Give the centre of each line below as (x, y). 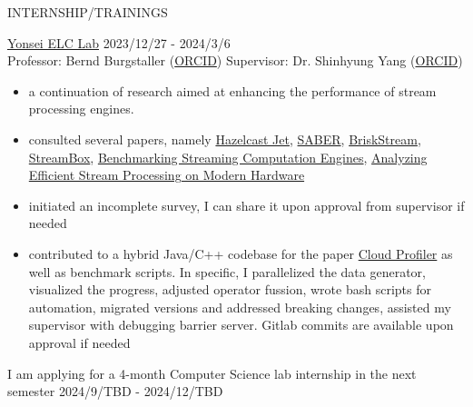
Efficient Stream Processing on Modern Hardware (167, 175)
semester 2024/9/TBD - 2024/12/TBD (115, 391)
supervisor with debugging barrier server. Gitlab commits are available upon (241, 325)
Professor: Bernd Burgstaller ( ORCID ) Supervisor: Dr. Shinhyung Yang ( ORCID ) (235, 60)
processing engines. (81, 109)
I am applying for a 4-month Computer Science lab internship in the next (212, 373)
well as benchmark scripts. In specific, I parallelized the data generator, (227, 271)
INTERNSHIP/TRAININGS (88, 12)
